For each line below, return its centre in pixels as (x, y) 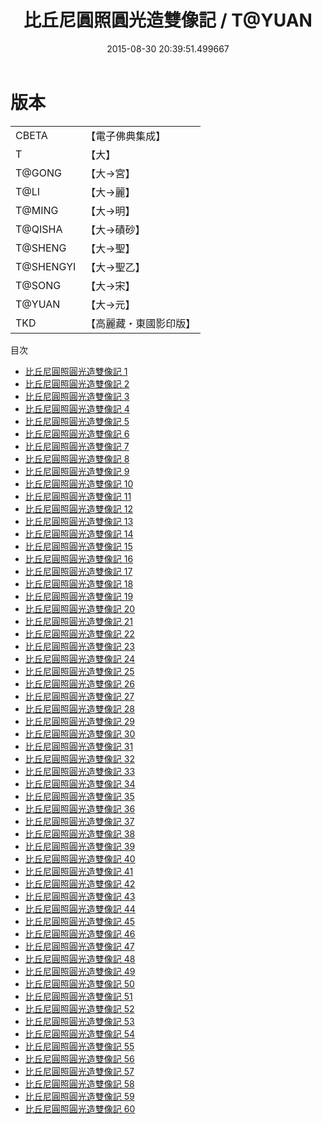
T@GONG (38, 173)
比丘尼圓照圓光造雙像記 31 (79, 746)
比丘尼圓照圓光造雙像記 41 (79, 871)
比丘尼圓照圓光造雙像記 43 (80, 896)
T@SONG (38, 285)
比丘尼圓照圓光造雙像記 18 (79, 583)
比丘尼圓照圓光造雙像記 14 (79, 533)
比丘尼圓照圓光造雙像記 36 (80, 808)
